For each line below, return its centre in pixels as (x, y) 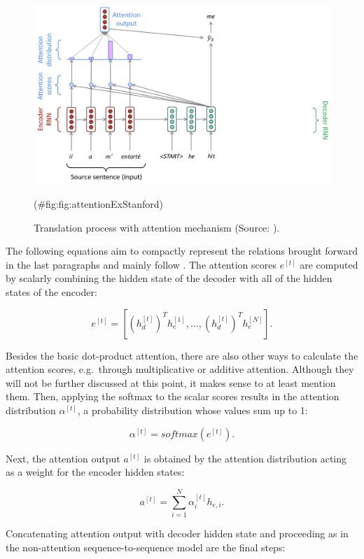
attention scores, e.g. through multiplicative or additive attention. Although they (180, 369)
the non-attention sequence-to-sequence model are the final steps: (146, 547)
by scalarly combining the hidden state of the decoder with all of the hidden (169, 278)
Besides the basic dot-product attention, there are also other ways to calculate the (182, 355)
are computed (329, 264)
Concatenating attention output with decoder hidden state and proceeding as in (177, 533)
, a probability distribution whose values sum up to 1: (192, 410)
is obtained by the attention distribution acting (245, 458)
